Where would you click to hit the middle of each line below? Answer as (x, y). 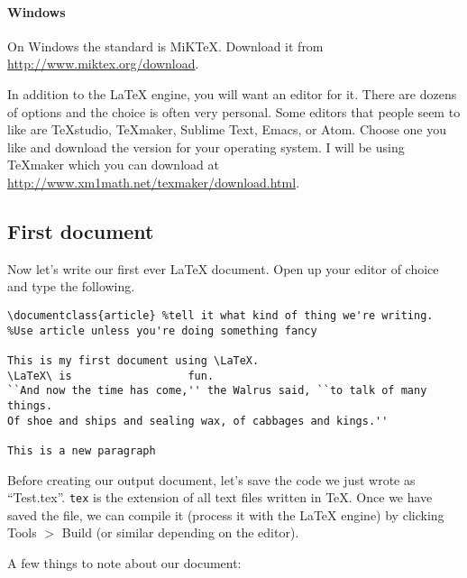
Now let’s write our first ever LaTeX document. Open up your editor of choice (223, 268)
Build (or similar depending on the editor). (180, 532)
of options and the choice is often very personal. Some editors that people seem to (234, 111)
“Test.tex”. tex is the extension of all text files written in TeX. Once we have (220, 497)
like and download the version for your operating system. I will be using (206, 147)
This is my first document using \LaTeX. (133, 360)
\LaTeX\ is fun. (111, 376)
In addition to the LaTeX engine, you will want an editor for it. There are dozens (232, 93)
